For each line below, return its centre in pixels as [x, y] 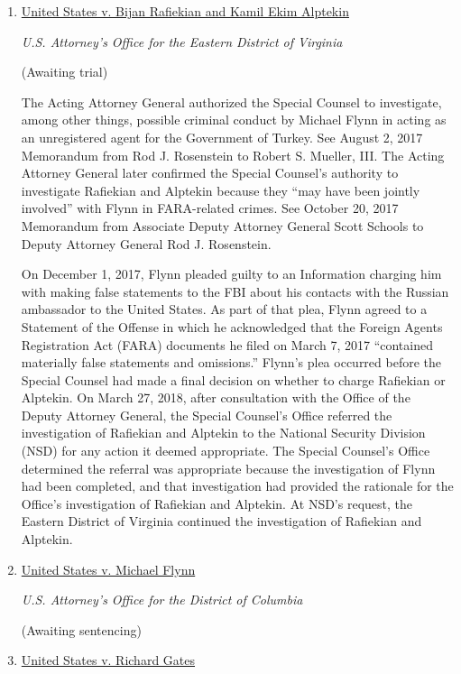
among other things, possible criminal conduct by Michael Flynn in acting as [234, 120]
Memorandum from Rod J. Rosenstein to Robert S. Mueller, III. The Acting [233, 155]
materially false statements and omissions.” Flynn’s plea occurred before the [231, 362]
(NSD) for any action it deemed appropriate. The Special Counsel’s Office [226, 451]
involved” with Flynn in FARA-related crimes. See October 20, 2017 [210, 208]
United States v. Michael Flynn [108, 569]
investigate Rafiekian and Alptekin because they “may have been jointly [221, 190]
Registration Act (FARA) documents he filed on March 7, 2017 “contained [227, 344]
